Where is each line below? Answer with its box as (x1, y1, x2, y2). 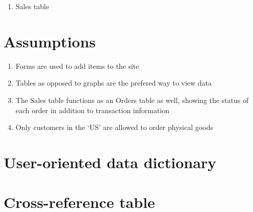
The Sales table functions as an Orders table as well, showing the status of (15, 94, 249, 105)
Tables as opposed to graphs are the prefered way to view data (15, 77, 212, 88)
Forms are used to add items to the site (15, 60, 139, 71)
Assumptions (4, 31, 96, 51)
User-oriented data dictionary (4, 151, 217, 172)
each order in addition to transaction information (15, 104, 170, 115)
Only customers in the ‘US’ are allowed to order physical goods (15, 122, 213, 132)
